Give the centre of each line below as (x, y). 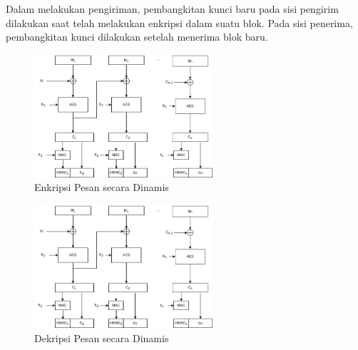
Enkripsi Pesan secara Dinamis (102, 187)
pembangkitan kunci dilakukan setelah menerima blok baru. (137, 37)
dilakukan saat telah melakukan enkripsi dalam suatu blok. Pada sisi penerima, (179, 22)
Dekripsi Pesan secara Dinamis (102, 338)
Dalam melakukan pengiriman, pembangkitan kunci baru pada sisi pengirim (172, 9)
